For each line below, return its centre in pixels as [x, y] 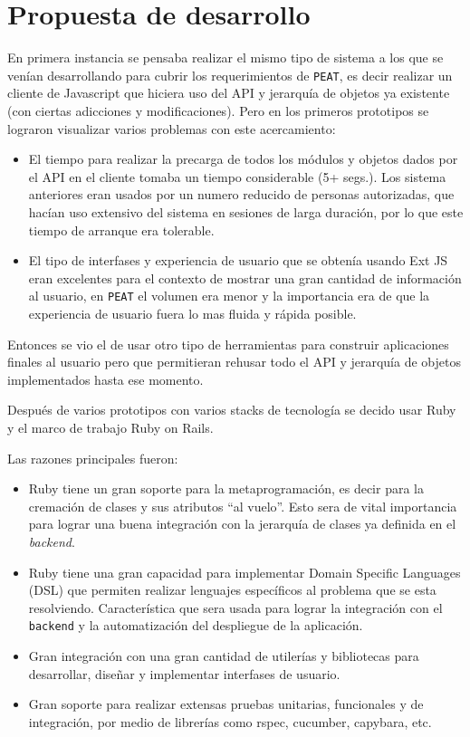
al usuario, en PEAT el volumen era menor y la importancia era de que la [229, 296]
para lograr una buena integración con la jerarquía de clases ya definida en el [242, 524]
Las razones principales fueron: [93, 458]
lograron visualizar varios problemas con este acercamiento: [172, 128]
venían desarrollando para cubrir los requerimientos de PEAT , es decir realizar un [230, 75]
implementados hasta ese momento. [106, 379]
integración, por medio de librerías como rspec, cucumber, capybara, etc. [230, 721]
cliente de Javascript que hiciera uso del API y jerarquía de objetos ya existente [229, 93]
